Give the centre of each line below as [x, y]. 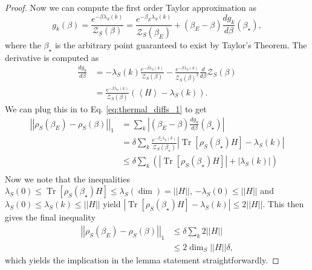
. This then [283, 204]
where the [23, 44]
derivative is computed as [52, 57]
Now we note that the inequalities [67, 178]
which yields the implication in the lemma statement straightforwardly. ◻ [142, 259]
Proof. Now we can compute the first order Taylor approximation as [131, 7]
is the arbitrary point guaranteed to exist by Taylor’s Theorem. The [181, 44]
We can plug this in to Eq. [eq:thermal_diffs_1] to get [106, 108]
